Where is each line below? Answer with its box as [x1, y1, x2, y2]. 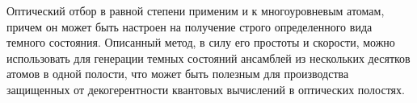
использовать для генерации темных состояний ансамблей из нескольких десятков [6, 49, 411, 66]
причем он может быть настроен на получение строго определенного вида [6, 18, 373, 35]
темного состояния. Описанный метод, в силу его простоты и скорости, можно [6, 34, 395, 51]
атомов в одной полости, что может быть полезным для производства [6, 65, 349, 82]
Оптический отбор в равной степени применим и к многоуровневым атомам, [6, 2, 385, 19]
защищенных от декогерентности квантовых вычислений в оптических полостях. [6, 80, 405, 97]
